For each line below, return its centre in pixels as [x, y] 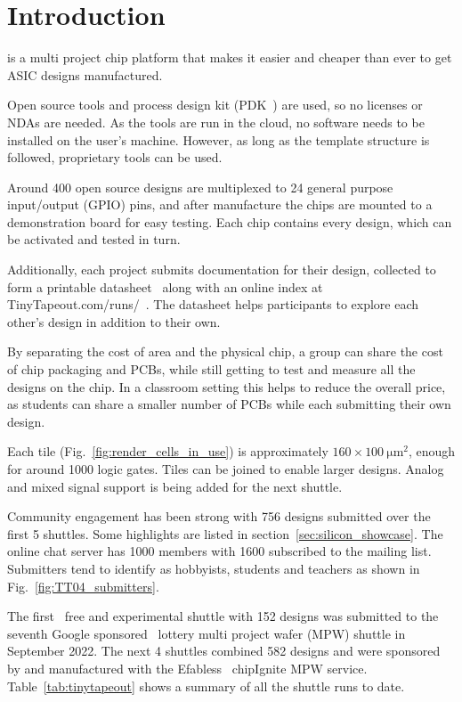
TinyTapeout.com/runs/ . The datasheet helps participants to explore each [213, 304]
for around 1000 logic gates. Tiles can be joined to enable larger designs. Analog [226, 469]
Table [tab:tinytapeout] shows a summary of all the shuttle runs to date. [206, 686]
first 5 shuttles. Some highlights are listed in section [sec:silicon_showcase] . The [225, 533]
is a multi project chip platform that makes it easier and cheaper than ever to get [230, 57]
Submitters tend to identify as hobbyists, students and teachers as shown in [214, 568]
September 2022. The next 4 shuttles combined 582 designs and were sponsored [224, 651]
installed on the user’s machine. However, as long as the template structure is [219, 139]
